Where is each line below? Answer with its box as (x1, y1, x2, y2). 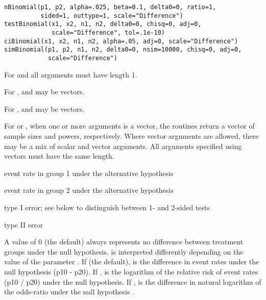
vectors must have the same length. (4, 151, 114, 161)
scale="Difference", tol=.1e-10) (52, 29, 165, 36)
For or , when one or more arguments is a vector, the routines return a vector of (4, 120, 255, 131)
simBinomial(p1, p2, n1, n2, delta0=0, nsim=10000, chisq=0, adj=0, (4, 46, 242, 54)
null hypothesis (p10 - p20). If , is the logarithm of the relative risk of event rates (4, 266, 258, 277)
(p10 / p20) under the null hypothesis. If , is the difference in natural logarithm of (4, 276, 261, 287)
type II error (4, 219, 43, 230)
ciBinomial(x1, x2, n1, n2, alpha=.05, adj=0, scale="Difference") (4, 37, 238, 45)
